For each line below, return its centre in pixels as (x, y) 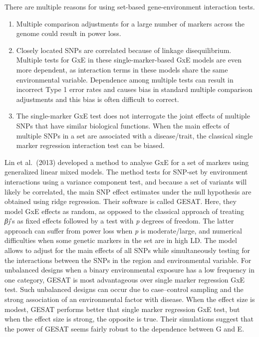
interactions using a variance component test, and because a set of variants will (126, 181)
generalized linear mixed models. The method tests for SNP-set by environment (126, 172)
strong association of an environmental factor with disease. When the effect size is (130, 299)
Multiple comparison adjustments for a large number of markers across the (130, 23)
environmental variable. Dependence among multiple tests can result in (125, 79)
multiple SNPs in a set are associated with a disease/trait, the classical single (134, 135)
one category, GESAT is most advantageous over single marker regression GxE (125, 279)
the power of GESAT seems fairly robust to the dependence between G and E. (125, 328)
